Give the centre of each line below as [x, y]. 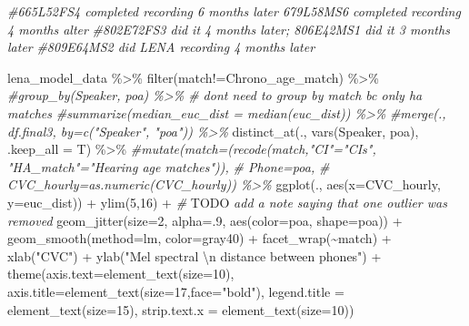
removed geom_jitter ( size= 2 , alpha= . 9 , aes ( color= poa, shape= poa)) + [205, 220]
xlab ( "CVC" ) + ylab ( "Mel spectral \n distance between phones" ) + [195, 255]
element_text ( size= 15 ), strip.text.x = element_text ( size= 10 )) [181, 309]
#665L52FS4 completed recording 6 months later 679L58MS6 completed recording [234, 11]
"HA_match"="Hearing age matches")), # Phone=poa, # [169, 166]
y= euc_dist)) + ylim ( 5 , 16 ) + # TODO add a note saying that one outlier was [227, 202]
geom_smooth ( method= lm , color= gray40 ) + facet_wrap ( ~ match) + [200, 238]
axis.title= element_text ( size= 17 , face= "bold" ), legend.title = [176, 291]
